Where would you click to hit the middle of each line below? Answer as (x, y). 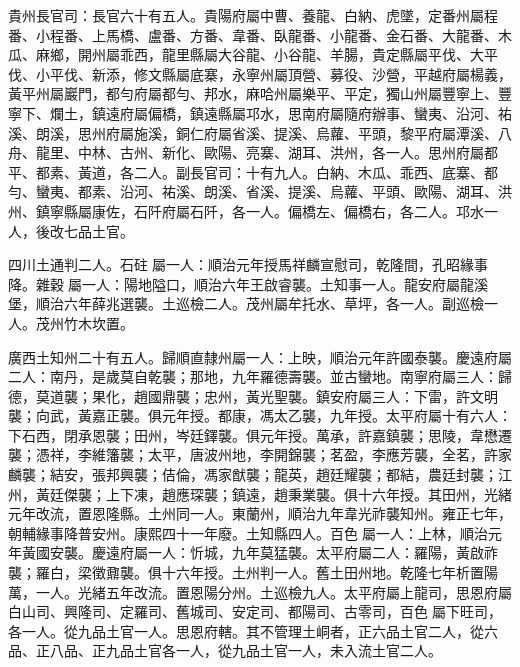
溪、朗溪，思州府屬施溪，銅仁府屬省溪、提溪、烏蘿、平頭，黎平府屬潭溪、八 (260, 132)
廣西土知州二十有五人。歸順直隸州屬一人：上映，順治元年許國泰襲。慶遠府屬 (260, 356)
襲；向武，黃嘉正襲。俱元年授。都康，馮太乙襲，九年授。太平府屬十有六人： (260, 415)
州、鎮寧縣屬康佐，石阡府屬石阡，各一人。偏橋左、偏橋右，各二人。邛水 (246, 210)
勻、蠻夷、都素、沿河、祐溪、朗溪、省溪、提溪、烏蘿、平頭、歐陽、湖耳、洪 (260, 191)
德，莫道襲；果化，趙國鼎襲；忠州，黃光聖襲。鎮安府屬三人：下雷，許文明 (253, 395)
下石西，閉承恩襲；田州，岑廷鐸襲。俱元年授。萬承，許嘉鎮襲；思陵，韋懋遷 (260, 434)
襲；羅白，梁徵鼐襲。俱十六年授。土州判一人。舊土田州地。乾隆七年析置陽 (253, 572)
